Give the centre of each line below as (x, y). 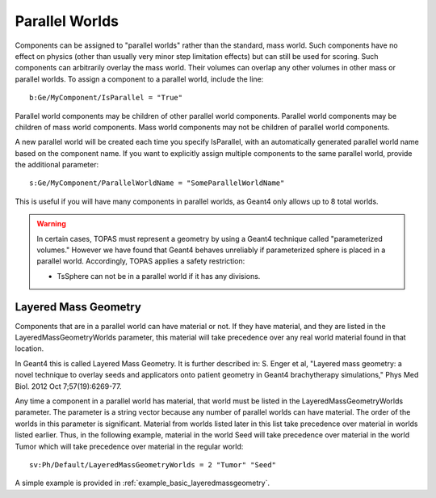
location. (29, 348)
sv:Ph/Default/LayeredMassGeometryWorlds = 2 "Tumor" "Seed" (153, 465)
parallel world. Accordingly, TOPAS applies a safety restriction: (141, 261)
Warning (51, 224)
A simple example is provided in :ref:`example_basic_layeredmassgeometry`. (143, 483)
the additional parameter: (57, 165)
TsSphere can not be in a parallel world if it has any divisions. (159, 276)
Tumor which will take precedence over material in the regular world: (129, 446)
